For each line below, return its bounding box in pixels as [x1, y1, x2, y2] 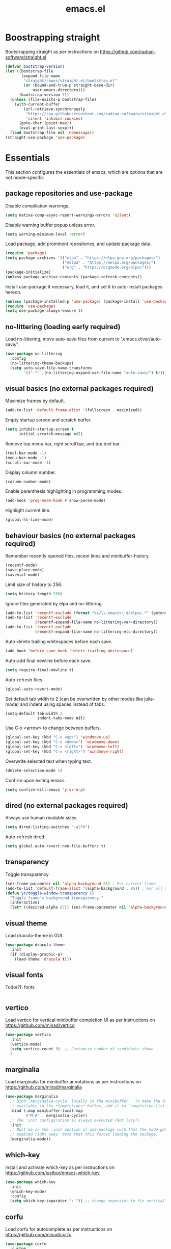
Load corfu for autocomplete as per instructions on [5, 1226, 112, 1232]
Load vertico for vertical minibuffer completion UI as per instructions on [5, 1017, 155, 1023]
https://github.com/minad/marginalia [5, 1084, 82, 1091]
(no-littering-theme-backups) [10, 360, 74, 366]
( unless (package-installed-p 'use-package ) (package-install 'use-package [5, 299, 169, 304]
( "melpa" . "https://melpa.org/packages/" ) [62, 260, 156, 265]
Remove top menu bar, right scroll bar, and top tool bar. [5, 440, 121, 446]
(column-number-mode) [5, 479, 51, 484]
